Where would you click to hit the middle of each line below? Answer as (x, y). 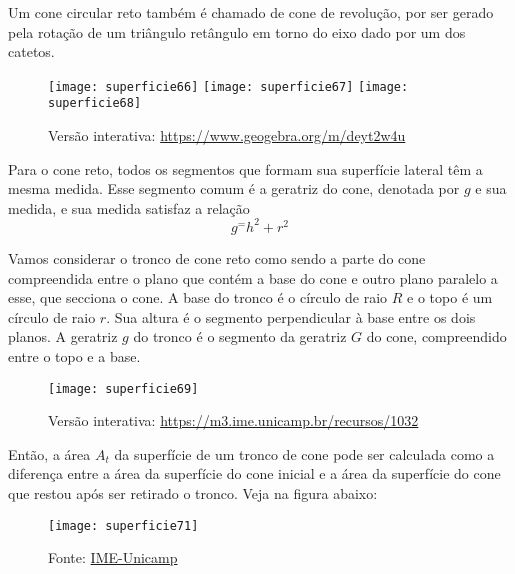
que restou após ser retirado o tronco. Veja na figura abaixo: (193, 492)
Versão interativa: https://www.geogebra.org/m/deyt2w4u (227, 135)
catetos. (31, 51)
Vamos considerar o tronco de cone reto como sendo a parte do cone (217, 257)
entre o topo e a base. (74, 355)
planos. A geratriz (63, 336)
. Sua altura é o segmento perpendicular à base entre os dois (291, 316)
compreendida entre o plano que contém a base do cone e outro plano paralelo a (253, 277)
